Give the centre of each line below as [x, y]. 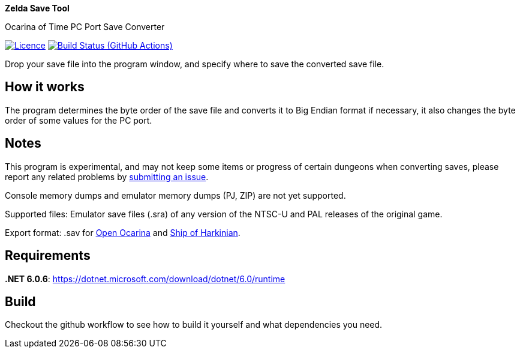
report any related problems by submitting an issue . [107, 176]
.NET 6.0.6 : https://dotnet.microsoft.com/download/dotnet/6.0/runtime [145, 279]
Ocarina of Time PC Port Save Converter [85, 27]
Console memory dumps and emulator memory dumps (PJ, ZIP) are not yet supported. [175, 195]
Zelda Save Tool [37, 8]
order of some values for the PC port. [79, 120]
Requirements [48, 256]
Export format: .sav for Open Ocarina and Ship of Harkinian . [123, 232]
